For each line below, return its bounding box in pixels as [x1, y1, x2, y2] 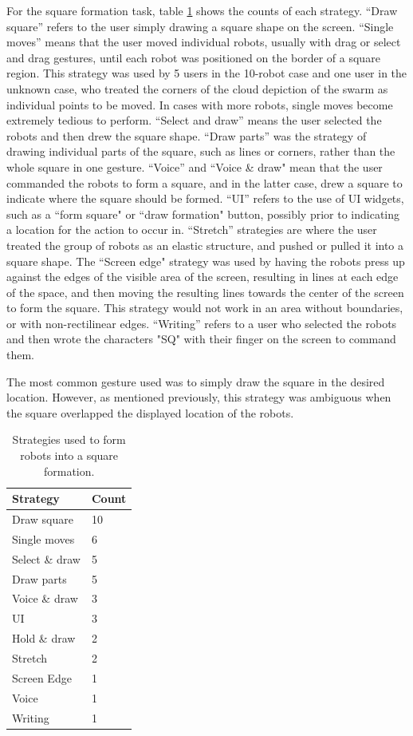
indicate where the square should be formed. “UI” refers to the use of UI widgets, [6, 190, 404, 207]
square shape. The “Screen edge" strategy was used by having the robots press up [6, 252, 405, 269]
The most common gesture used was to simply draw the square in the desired [6, 373, 385, 390]
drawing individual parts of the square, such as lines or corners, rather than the [6, 143, 395, 160]
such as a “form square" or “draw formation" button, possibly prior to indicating [6, 205, 400, 222]
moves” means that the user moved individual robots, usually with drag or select [6, 34, 401, 50]
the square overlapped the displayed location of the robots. [6, 404, 294, 421]
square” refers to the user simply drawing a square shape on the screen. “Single [6, 18, 394, 34]
